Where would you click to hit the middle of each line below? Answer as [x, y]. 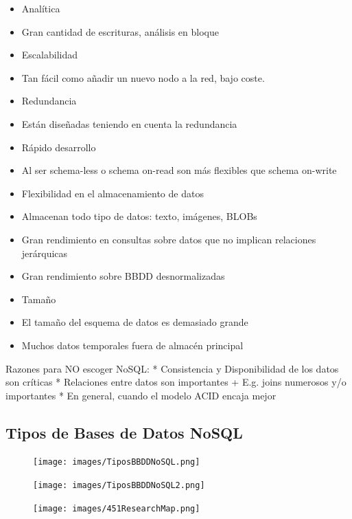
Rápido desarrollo [59, 147]
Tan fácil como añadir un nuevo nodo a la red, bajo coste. [143, 77]
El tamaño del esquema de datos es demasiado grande [135, 322]
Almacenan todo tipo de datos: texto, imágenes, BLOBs [139, 216]
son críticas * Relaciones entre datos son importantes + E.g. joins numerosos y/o [176, 382]
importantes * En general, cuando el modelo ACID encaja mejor [141, 395]
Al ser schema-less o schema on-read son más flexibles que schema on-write [179, 170]
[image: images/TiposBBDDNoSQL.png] [117, 462]
